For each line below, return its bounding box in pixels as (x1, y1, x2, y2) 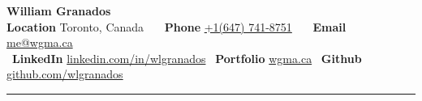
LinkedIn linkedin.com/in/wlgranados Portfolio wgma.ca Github (12, 49, 362, 66)
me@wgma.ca (6, 34, 73, 51)
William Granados (6, 2, 111, 19)
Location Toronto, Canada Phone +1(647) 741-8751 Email (6, 18, 347, 35)
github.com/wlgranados (6, 65, 123, 82)
